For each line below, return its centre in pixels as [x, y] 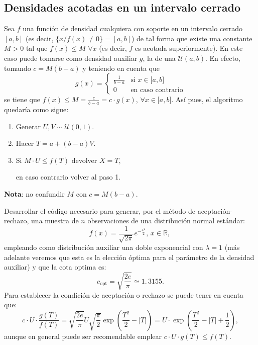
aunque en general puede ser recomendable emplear [83, 336]
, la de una [159, 58]
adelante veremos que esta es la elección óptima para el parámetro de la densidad [129, 257]
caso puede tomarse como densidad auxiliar [71, 58]
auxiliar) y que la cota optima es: [55, 267]
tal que [37, 48]
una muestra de [55, 221]
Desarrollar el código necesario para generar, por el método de [100, 210]
